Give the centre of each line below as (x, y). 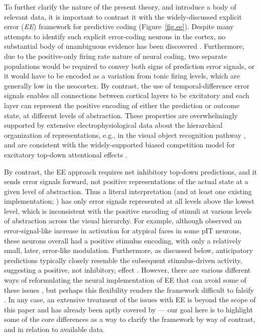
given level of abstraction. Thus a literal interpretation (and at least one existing (128, 191)
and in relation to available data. (54, 329)
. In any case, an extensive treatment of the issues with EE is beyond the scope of (130, 300)
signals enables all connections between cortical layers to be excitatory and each (127, 95)
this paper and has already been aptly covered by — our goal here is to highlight (128, 309)
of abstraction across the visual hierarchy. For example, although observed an (123, 221)
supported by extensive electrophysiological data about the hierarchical (113, 125)
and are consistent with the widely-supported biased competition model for (120, 145)
